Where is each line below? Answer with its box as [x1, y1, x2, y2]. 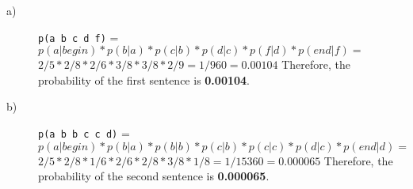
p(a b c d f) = [38, 28, 119, 45]
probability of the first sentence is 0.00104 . [38, 71, 250, 88]
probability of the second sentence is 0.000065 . [38, 168, 270, 184]
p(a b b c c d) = [38, 125, 130, 142]
